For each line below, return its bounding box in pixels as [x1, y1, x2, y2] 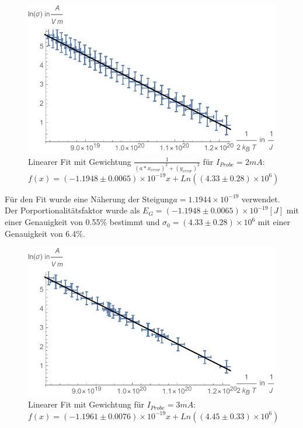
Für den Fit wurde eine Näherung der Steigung [5, 192, 173, 205]
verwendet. [241, 192, 280, 205]
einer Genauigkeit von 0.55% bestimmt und [5, 216, 160, 228]
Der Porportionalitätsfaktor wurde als [5, 204, 140, 216]
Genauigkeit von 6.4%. [5, 227, 85, 239]
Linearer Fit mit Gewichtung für [28, 398, 144, 410]
